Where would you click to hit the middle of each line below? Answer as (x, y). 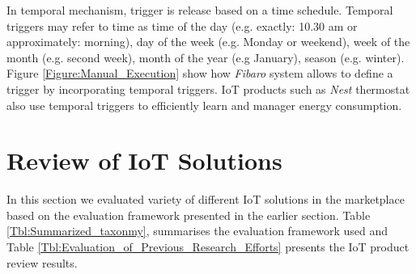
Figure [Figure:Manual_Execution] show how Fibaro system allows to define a (200, 73)
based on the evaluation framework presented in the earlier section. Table (189, 215)
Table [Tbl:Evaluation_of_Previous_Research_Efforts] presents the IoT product (208, 247)
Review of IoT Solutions (144, 160)
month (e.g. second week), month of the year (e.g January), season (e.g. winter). (206, 57)
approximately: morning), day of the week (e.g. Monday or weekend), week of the (208, 42)
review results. (42, 262)
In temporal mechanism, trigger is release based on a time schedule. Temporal (200, 10)
